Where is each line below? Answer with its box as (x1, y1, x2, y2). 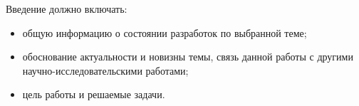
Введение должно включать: (6, 1, 128, 16)
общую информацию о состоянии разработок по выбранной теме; (22, 25, 307, 40)
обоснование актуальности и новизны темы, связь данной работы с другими (22, 49, 353, 64)
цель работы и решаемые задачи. (22, 87, 165, 102)
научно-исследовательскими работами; (22, 63, 189, 78)
